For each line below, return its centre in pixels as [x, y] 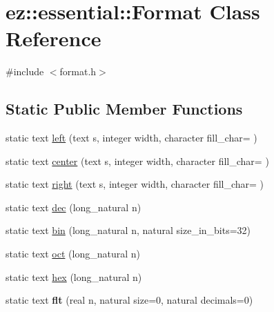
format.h [78, 71]
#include [25, 71]
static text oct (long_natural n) [73, 254]
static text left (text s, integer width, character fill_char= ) [131, 138]
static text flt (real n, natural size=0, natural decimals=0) [129, 300]
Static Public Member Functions [124, 109]
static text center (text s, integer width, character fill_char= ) [137, 160]
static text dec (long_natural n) [74, 207]
